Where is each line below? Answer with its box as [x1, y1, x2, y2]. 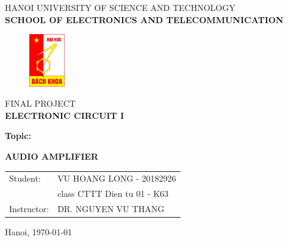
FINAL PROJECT [5, 97, 76, 110]
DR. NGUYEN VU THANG [57, 202, 165, 215]
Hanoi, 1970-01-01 [5, 226, 73, 238]
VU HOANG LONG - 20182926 [57, 172, 176, 185]
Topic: [5, 129, 31, 142]
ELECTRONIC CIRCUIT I [5, 109, 124, 121]
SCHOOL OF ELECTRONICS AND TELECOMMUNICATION [5, 13, 284, 26]
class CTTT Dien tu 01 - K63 [57, 187, 169, 200]
